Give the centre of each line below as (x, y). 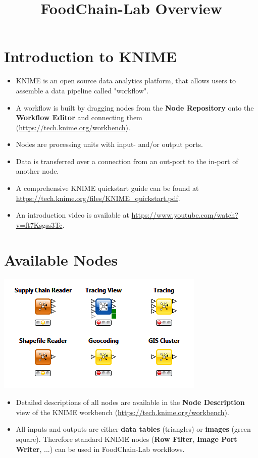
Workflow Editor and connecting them (79, 117)
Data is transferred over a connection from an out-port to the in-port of (127, 161)
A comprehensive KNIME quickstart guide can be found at (107, 188)
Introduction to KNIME (90, 56)
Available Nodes (61, 259)
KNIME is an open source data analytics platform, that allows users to (126, 81)
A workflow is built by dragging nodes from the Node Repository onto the (135, 107)
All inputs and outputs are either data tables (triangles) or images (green (133, 429)
